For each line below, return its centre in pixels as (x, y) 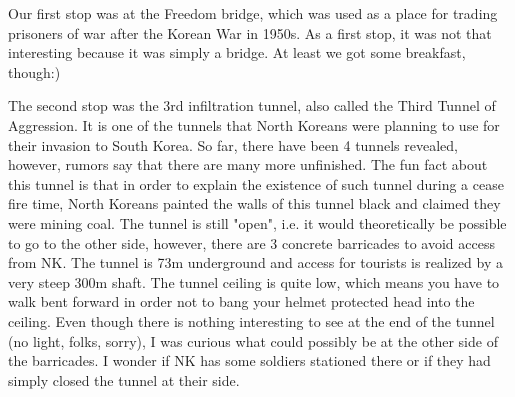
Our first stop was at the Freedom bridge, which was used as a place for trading (253, 13)
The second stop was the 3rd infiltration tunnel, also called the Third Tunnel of (252, 105)
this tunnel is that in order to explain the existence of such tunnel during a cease (256, 183)
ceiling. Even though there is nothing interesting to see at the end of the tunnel (251, 320)
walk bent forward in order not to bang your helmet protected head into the (241, 301)
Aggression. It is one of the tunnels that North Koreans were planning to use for (254, 124)
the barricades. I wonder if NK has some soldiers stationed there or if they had (249, 360)
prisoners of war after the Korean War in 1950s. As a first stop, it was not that (250, 32)
